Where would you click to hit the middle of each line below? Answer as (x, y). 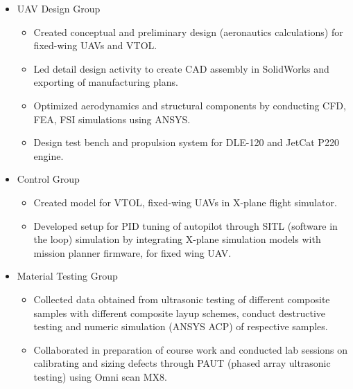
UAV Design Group (59, 8)
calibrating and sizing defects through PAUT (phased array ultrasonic (182, 363)
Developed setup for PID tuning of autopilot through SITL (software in (186, 225)
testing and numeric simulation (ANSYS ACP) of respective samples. (181, 326)
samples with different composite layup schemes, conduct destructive (180, 313)
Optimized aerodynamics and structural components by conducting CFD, (190, 105)
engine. (49, 155)
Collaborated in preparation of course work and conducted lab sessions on (191, 349)
